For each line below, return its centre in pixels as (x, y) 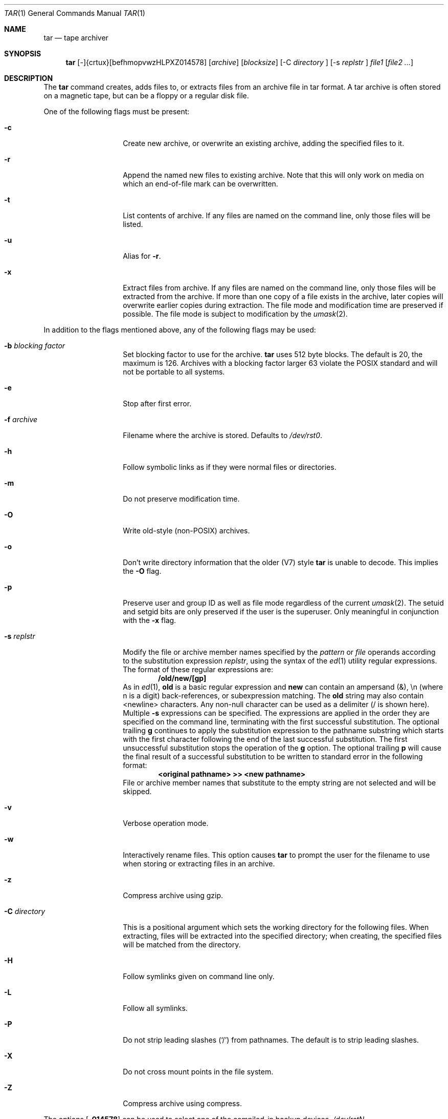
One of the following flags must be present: (117, 111)
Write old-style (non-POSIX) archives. (186, 531)
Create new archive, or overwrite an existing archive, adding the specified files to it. (264, 143)
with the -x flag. (150, 620)
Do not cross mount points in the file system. (198, 1072)
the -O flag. (142, 571)
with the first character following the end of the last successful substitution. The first (265, 739)
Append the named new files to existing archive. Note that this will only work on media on (274, 175)
